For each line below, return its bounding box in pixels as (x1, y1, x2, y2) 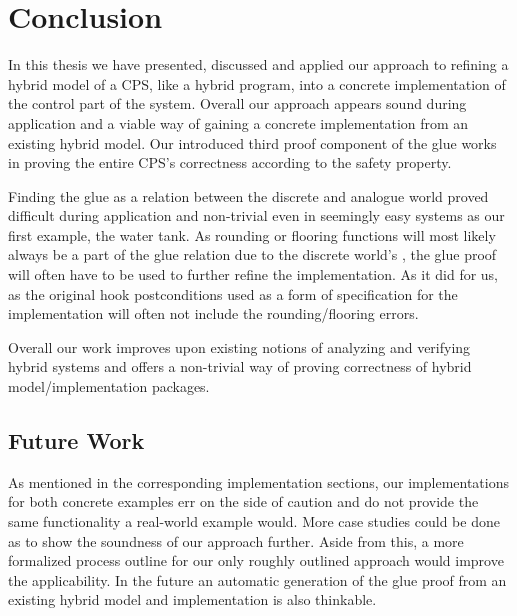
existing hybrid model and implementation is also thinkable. (8, 589, 377, 610)
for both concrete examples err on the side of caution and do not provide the (8, 491, 479, 512)
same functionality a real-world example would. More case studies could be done (8, 511, 500, 532)
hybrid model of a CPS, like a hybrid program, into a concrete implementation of (8, 73, 506, 94)
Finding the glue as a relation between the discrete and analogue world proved (8, 185, 489, 206)
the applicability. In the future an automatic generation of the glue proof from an (8, 569, 507, 590)
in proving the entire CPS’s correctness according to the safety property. (8, 152, 452, 173)
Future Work (8, 425, 145, 456)
